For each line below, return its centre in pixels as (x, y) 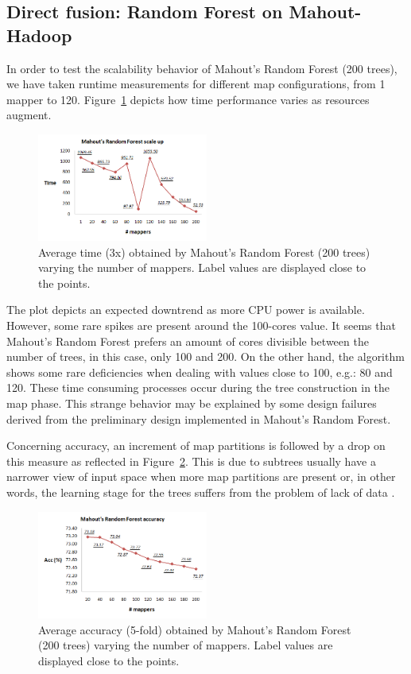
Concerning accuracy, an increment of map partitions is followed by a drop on (196, 445)
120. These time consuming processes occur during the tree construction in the (198, 387)
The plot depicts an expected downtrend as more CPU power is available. (186, 310)
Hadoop (39, 35)
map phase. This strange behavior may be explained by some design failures (192, 403)
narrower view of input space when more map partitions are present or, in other (201, 476)
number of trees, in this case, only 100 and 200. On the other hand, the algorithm (205, 356)
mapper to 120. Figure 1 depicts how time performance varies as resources (188, 99)
